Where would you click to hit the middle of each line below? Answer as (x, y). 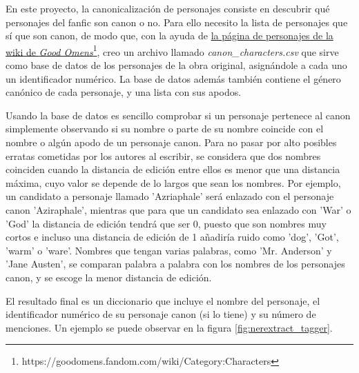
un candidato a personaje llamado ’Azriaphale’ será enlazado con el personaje (170, 196)
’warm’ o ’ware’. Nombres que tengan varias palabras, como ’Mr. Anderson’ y (169, 250)
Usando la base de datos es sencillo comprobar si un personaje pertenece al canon (178, 115)
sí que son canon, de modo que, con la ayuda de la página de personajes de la (169, 36)
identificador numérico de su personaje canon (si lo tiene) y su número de (161, 314)
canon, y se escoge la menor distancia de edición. (109, 277)
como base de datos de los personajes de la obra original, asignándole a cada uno (176, 65)
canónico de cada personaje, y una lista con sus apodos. (124, 92)
